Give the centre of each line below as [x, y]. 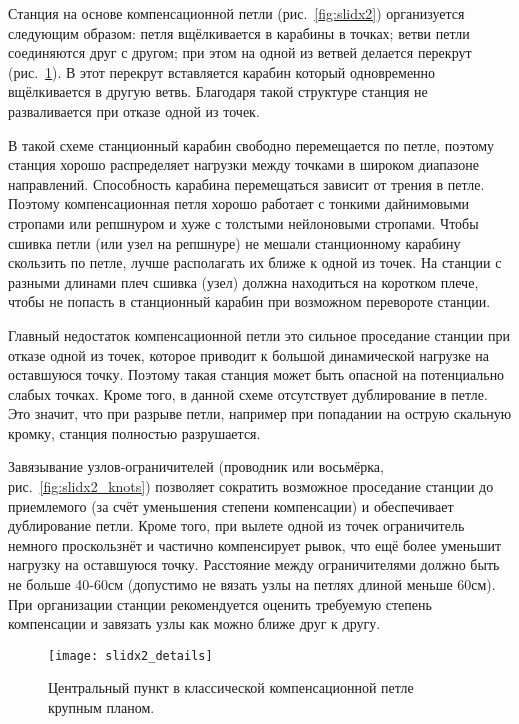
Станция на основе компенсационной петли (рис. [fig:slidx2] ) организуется [236, 13]
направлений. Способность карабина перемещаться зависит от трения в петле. [246, 183]
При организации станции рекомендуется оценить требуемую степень [220, 603]
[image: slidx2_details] [130, 655]
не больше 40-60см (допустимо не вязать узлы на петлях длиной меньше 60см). [252, 584]
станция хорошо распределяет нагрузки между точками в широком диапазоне [244, 164]
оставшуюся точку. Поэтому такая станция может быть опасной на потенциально [256, 374]
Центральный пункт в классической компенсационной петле [231, 687]
